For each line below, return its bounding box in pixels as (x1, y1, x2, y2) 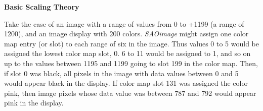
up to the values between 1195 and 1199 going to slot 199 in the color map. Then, (4, 58, 258, 68)
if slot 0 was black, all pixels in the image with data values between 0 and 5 (4, 68, 239, 78)
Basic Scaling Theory (4, 2, 79, 12)
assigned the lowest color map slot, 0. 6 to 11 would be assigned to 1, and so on (4, 48, 251, 59)
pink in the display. (4, 97, 64, 108)
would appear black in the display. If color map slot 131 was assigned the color (4, 78, 248, 88)
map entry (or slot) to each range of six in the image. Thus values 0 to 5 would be (4, 38, 259, 48)
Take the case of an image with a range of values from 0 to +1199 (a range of (4, 18, 244, 29)
